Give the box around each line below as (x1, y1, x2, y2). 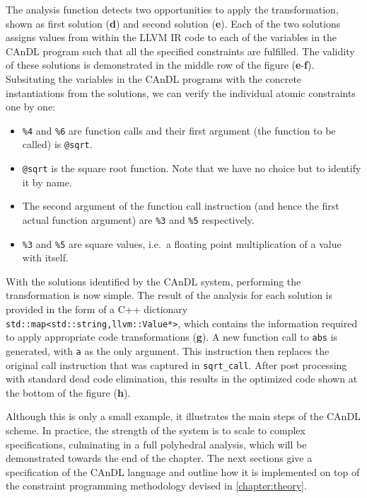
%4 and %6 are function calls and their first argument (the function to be (22, 123, 336, 137)
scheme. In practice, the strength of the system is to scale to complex (6, 423, 305, 437)
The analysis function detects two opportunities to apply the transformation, (6, 2, 339, 16)
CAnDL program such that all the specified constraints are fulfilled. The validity (6, 43, 355, 58)
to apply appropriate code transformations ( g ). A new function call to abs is (6, 329, 338, 344)
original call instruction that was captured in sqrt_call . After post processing (6, 357, 347, 372)
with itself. (22, 250, 69, 265)
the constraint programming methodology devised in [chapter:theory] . (6, 478, 307, 493)
